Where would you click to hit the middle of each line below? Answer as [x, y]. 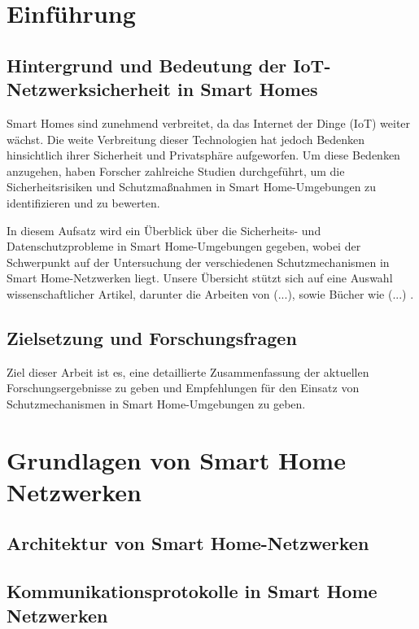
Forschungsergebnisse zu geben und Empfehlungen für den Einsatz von [183, 388]
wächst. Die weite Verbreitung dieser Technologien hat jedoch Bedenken [186, 139]
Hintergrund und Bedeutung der [147, 65]
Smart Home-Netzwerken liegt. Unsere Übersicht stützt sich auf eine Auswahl [200, 278]
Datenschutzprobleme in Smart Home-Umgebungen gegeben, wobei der [184, 246]
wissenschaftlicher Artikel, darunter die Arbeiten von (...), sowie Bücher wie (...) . [210, 293]
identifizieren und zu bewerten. [83, 202]
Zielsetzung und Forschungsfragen [152, 337]
